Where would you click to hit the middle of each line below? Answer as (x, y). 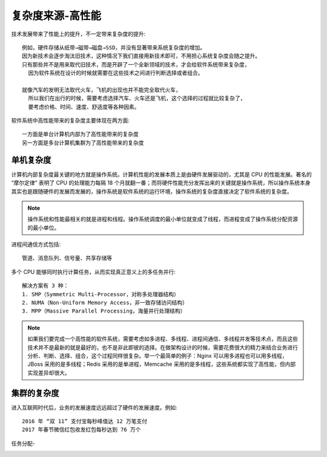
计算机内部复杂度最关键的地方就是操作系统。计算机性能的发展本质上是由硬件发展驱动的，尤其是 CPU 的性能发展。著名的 (161, 174)
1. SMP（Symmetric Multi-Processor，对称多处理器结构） (101, 294)
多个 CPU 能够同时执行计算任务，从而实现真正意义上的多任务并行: (93, 271)
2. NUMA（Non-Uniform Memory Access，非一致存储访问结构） (105, 303)
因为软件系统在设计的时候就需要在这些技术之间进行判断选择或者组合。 (116, 73)
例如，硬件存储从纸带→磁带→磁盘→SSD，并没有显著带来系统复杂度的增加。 (114, 47)
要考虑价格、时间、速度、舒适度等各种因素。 (84, 107)
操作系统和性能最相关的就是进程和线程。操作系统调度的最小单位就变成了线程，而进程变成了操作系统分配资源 (163, 219)
